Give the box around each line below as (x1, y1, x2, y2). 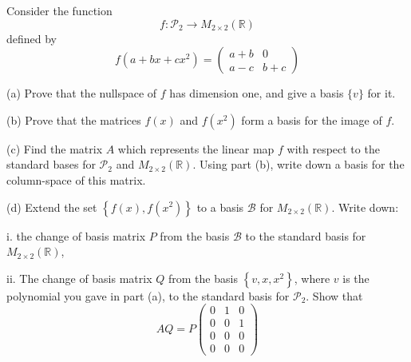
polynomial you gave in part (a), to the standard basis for (6, 287, 290, 304)
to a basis (196, 198, 244, 215)
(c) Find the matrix (6, 140, 103, 157)
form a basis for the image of (241, 111, 382, 128)
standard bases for (6, 156, 96, 173)
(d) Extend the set (6, 198, 97, 215)
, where (294, 269, 330, 286)
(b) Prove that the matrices (6, 111, 141, 128)
